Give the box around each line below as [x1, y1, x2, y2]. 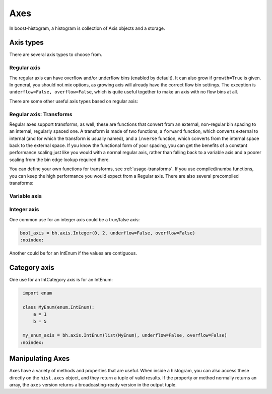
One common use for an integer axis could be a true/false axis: [9, 216, 140, 222]
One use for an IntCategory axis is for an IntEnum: [9, 277, 113, 282]
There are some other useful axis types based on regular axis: [9, 98, 139, 104]
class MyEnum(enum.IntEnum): [23, 304, 95, 310]
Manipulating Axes [9, 354, 70, 363]
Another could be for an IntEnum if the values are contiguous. [9, 250, 137, 256]
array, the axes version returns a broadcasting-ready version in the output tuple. [9, 382, 177, 387]
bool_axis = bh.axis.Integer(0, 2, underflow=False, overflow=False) [20, 230, 195, 236]
